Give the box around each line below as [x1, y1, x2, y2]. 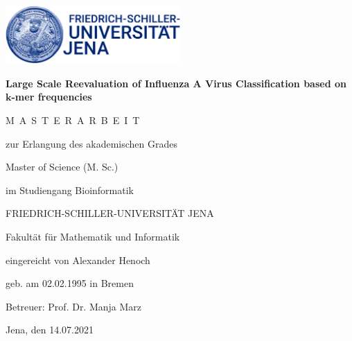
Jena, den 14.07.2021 [6, 322, 94, 337]
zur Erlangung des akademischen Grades [6, 136, 177, 150]
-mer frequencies [11, 89, 92, 104]
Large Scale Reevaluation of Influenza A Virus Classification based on [6, 76, 346, 90]
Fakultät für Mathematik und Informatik [6, 229, 180, 243]
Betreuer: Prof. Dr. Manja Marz [6, 299, 142, 313]
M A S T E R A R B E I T [6, 112, 140, 127]
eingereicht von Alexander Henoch [6, 252, 150, 267]
